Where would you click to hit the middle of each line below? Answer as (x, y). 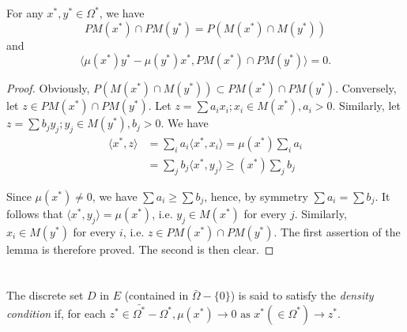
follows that (35, 213)
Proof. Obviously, (48, 88)
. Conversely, (366, 88)
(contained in (156, 295)
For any (25, 13)
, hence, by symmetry (256, 196)
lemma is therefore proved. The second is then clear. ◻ (140, 249)
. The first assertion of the (337, 231)
